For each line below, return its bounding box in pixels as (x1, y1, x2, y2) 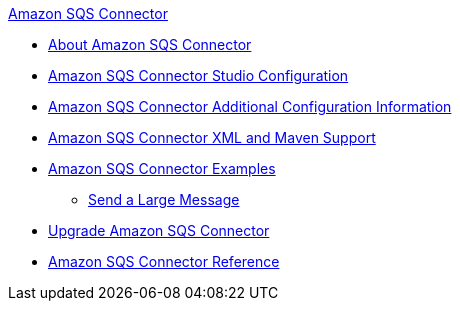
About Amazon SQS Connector (48, 36, 252, 53)
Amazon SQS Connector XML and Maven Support (48, 129, 376, 146)
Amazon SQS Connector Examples (48, 160, 276, 177)
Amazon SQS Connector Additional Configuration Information (48, 98, 452, 115)
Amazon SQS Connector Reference (48, 253, 280, 270)
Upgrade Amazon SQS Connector (48, 222, 270, 239)
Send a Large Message (88, 191, 240, 208)
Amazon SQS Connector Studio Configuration (48, 67, 349, 84)
